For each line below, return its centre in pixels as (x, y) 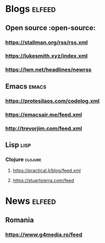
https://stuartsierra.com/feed (43, 181)
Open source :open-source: (50, 28)
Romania (20, 220)
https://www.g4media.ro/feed (44, 234)
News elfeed (31, 201)
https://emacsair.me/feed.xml (44, 115)
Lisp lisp (18, 145)
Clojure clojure (23, 159)
